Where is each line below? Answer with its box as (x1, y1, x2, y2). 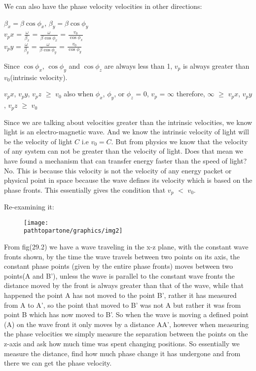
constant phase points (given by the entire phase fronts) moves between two (4, 261, 233, 271)
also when (64, 88, 94, 99)
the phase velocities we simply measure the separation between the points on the (4, 329, 248, 339)
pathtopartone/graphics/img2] (24, 227, 123, 235)
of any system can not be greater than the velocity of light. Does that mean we (4, 146, 243, 156)
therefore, (176, 88, 205, 99)
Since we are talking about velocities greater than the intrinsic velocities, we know (4, 117, 253, 127)
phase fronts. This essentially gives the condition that (4, 184, 166, 195)
